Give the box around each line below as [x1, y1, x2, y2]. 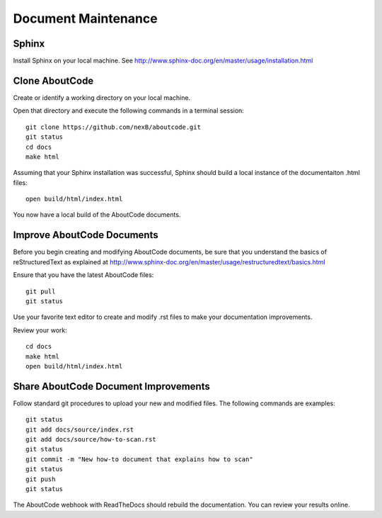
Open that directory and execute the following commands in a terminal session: [13, 106, 244, 115]
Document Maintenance [13, 11, 158, 26]
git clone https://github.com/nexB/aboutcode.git [25, 123, 202, 131]
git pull [25, 287, 56, 295]
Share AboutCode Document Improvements [13, 380, 210, 393]
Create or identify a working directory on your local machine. [13, 93, 191, 102]
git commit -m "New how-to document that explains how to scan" [25, 455, 254, 463]
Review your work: [13, 326, 67, 334]
